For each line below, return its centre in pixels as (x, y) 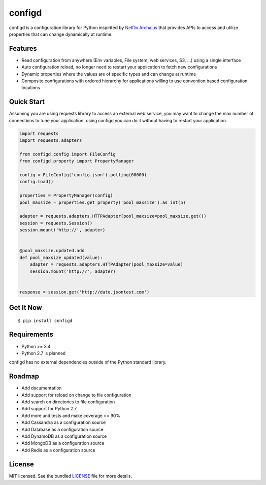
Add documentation (41, 388)
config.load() (36, 182)
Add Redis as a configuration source (58, 450)
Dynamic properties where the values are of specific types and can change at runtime (109, 74)
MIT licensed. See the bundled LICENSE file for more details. (71, 476)
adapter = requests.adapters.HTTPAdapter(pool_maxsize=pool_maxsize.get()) (113, 216)
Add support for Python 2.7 (49, 409)
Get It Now (26, 308)
